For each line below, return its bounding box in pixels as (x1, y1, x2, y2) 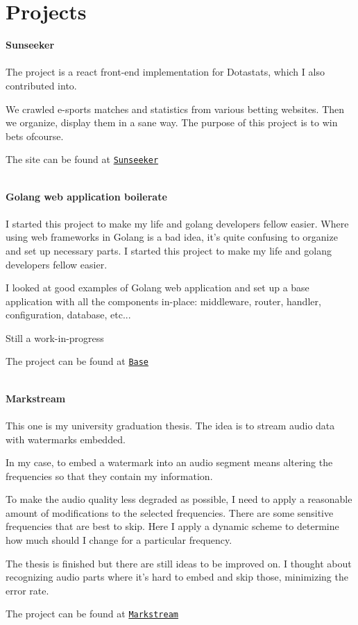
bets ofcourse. (6, 128, 64, 143)
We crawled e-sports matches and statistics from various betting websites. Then (6, 101, 345, 116)
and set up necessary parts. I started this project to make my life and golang (6, 243, 332, 257)
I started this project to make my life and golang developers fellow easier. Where (6, 216, 349, 230)
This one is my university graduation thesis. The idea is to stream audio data (6, 418, 335, 432)
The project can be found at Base (6, 354, 149, 368)
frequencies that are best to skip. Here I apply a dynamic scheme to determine (6, 519, 339, 533)
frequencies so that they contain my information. (6, 468, 213, 483)
